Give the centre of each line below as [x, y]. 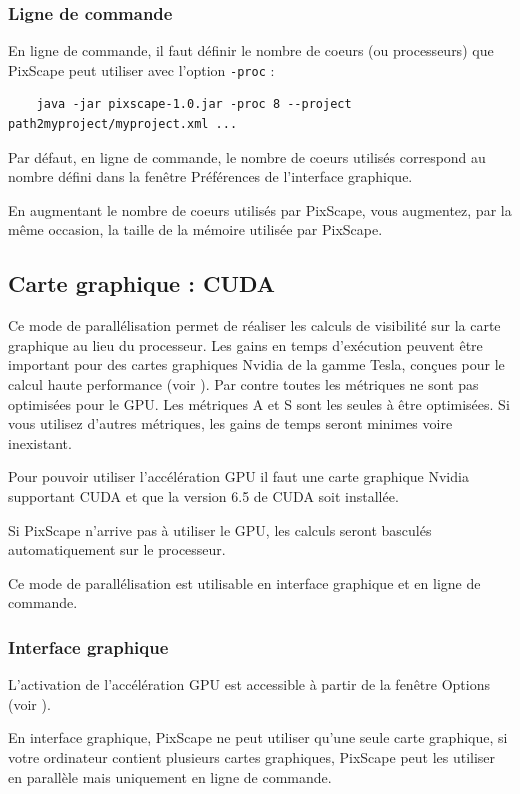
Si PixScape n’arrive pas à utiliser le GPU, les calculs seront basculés [220, 529]
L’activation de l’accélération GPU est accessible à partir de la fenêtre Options [249, 684]
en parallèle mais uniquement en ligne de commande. [170, 776]
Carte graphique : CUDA [142, 283]
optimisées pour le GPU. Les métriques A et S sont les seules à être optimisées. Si [259, 403]
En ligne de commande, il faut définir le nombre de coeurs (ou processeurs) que [251, 50]
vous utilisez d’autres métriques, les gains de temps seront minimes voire [230, 423]
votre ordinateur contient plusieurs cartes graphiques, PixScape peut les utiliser [252, 756]
